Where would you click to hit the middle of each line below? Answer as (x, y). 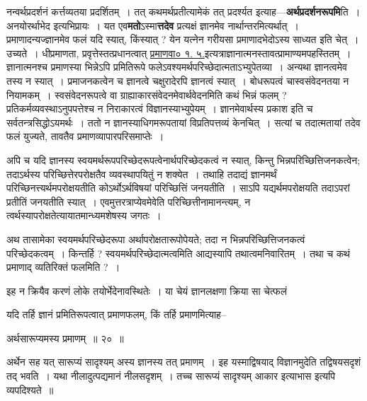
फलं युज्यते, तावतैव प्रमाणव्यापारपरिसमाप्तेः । (85, 136)
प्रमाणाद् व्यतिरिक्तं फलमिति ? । (63, 267)
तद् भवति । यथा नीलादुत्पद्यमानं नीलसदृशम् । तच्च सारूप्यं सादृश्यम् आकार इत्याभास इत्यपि (171, 376)
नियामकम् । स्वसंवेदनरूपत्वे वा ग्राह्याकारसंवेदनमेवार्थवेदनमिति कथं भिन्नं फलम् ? (147, 94)
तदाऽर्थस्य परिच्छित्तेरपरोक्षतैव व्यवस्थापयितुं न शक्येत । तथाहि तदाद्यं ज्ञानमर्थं (142, 174)
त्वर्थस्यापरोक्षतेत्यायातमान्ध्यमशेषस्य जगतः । (84, 215)
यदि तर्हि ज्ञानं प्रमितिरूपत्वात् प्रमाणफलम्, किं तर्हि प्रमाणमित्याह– (116, 314)
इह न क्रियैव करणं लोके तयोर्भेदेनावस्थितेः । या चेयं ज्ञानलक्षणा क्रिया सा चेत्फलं (147, 290)
